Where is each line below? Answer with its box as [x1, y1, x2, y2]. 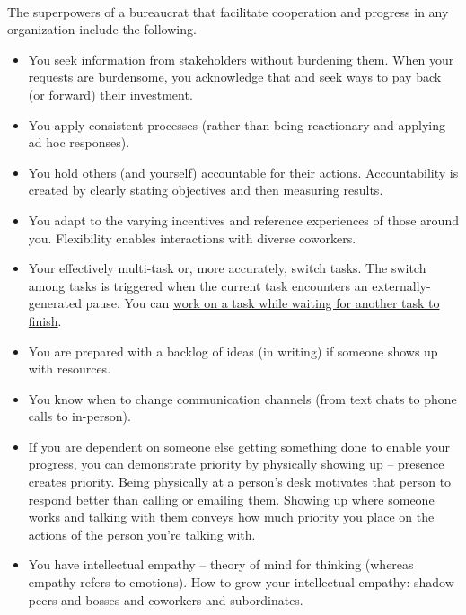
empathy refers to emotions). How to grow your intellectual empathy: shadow [28, 573, 454, 592]
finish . [28, 311, 62, 329]
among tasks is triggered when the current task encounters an [28, 276, 368, 294]
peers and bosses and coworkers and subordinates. [28, 590, 303, 609]
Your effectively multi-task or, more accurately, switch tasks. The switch [28, 259, 426, 277]
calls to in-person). [28, 407, 131, 426]
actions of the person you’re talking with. [28, 524, 256, 543]
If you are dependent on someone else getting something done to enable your [28, 436, 451, 455]
